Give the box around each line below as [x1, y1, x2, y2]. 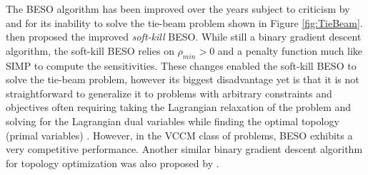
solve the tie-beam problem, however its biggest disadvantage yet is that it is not [6, 72, 359, 87]
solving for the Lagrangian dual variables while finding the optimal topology [6, 113, 339, 128]
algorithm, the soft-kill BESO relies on [6, 43, 174, 58]
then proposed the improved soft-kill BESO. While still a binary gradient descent [6, 29, 362, 44]
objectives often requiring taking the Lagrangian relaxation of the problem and [6, 100, 352, 115]
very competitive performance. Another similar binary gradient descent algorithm [6, 142, 363, 157]
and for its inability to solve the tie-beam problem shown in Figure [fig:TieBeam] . [6, 15, 363, 30]
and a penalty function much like [217, 43, 363, 58]
